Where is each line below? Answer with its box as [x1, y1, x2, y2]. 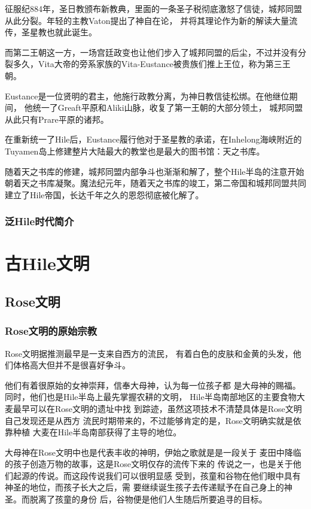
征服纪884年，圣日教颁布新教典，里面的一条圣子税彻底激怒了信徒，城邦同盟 [5, 2, 302, 14]
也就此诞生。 [46, 26, 97, 38]
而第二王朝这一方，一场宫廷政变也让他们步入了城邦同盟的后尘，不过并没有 [5, 46, 298, 58]
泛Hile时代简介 [5, 214, 74, 229]
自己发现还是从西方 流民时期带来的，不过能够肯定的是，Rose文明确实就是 [5, 414, 293, 426]
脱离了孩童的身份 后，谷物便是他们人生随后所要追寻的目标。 [29, 493, 267, 505]
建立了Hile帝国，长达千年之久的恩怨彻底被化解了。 [5, 188, 204, 201]
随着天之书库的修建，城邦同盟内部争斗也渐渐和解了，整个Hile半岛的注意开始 [5, 165, 304, 177]
